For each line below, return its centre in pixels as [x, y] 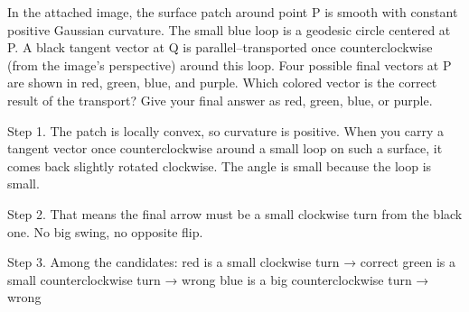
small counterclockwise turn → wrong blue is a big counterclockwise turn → [218, 279]
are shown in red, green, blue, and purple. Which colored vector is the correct [222, 83]
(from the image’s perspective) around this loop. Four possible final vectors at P [230, 64]
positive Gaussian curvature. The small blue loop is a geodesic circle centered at [229, 29]
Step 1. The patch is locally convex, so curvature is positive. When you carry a [226, 130]
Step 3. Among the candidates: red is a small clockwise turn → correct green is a [231, 262]
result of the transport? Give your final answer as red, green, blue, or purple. [220, 100]
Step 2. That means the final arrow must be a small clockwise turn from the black [235, 213]
